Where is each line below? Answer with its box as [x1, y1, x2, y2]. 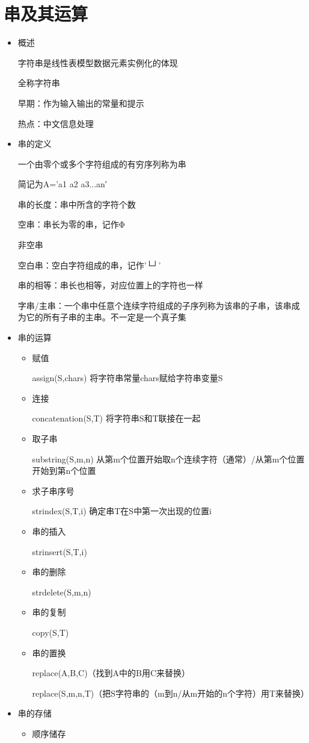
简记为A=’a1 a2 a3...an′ [17, 178, 107, 190]
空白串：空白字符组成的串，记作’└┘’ [17, 258, 161, 271]
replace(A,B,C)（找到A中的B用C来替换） [32, 667, 191, 679]
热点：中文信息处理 [17, 117, 94, 129]
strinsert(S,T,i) [32, 545, 87, 558]
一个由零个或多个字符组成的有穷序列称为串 [17, 157, 186, 170]
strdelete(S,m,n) [32, 585, 91, 598]
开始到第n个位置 [32, 464, 96, 477]
